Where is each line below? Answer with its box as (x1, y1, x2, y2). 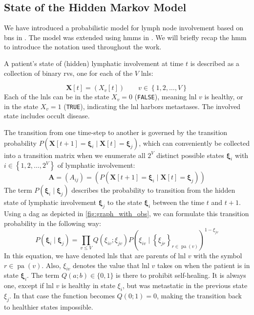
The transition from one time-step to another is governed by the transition (4, 127, 228, 137)
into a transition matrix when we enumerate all (4, 150, 146, 160)
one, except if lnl (4, 280, 54, 291)
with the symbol (193, 250, 242, 260)
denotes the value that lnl (73, 260, 149, 270)
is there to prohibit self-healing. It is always (116, 270, 246, 280)
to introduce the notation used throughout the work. (4, 42, 162, 52)
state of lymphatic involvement (4, 197, 97, 207)
